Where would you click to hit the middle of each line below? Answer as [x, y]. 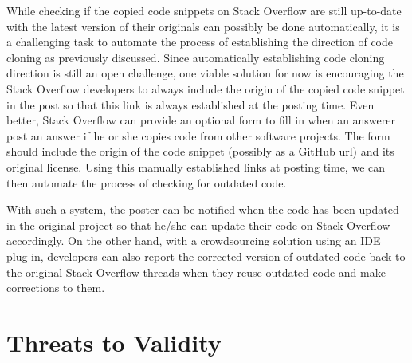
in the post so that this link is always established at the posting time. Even [190, 104]
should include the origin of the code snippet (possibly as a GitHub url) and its [200, 151]
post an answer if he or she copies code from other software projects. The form [198, 135]
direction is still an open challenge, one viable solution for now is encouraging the [205, 73]
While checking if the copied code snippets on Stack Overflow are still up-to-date [204, 10]
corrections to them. [56, 288]
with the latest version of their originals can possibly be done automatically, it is [203, 26]
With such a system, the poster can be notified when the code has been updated [203, 209]
